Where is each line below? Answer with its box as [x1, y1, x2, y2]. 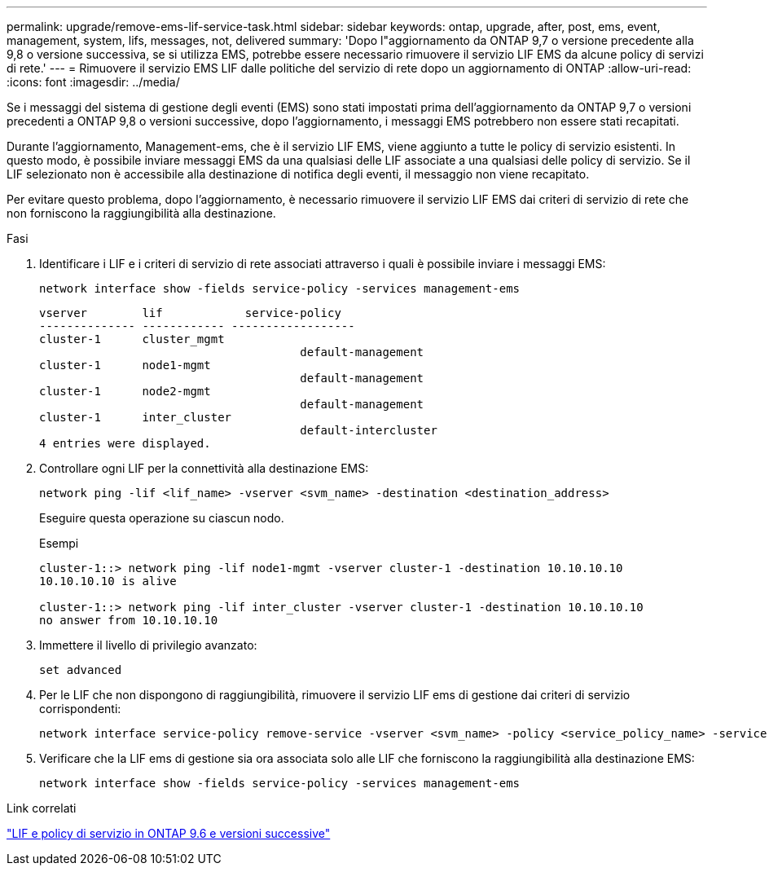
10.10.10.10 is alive [39, 575, 177, 588]
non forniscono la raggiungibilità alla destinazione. [7, 206, 276, 220]
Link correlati [7, 801, 77, 815]
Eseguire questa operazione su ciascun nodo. [39, 511, 284, 525]
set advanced [39, 663, 122, 676]
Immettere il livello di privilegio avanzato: [39, 638, 257, 652]
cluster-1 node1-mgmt [39, 359, 211, 372]
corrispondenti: [39, 702, 121, 716]
